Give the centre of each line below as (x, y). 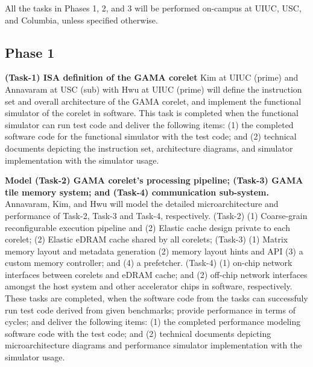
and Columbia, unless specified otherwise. (81, 20)
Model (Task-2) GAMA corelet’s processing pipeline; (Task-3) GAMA (154, 180)
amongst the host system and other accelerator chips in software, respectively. (149, 286)
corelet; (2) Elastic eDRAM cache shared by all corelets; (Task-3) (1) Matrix (147, 239)
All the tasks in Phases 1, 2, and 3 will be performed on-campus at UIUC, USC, (153, 8)
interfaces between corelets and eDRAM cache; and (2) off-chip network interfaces (156, 274)
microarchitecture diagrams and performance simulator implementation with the (153, 345)
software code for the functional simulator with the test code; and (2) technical (151, 136)
